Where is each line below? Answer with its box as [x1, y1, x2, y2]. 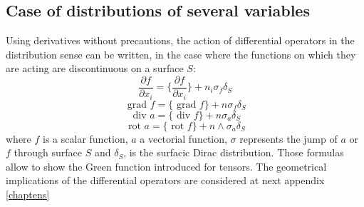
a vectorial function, [140, 131, 227, 146]
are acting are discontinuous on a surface [6, 61, 184, 76]
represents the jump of [239, 131, 338, 146]
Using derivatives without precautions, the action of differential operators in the [6, 33, 355, 48]
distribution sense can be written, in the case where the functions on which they [6, 46, 356, 61]
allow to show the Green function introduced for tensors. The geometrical [6, 158, 327, 173]
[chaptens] [6, 186, 50, 201]
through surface [14, 145, 82, 160]
